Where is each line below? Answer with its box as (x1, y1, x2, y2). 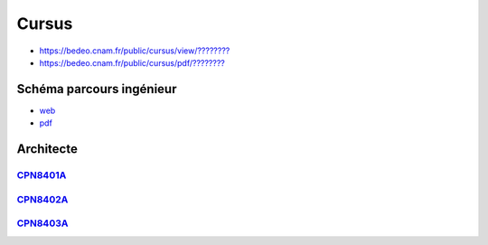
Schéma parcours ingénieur (16, 81, 177, 97)
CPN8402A (16, 193, 69, 205)
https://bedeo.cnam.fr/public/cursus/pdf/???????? (39, 57, 226, 68)
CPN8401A (16, 169, 67, 182)
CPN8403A (16, 217, 69, 230)
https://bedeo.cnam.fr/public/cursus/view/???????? (39, 45, 230, 56)
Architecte (16, 141, 79, 157)
